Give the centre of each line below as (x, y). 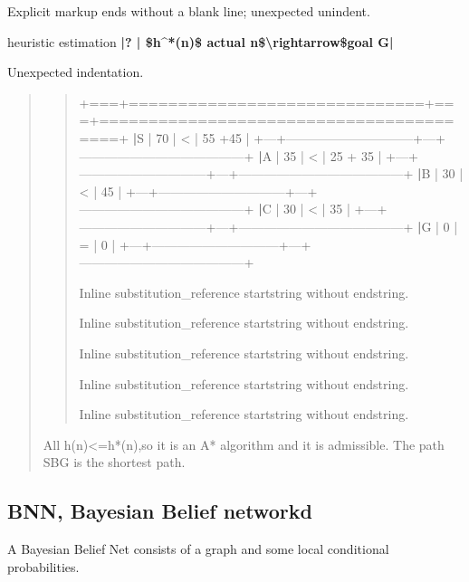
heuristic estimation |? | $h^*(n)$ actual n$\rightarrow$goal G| (201, 41)
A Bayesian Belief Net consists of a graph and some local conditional (198, 549)
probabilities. (43, 566)
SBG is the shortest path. (114, 462)
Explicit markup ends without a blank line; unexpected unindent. (189, 11)
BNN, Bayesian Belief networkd (160, 511)
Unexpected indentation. (76, 72)
